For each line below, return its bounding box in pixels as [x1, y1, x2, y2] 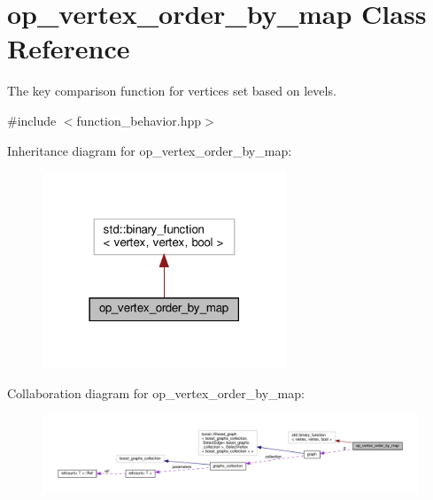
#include [7, 111, 57, 129]
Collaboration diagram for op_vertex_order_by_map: [7, 383, 305, 402]
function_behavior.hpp [76, 111, 202, 129]
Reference [7, 30, 130, 66]
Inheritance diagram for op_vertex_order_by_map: [7, 141, 292, 159]
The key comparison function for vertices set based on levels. [7, 81, 336, 100]
